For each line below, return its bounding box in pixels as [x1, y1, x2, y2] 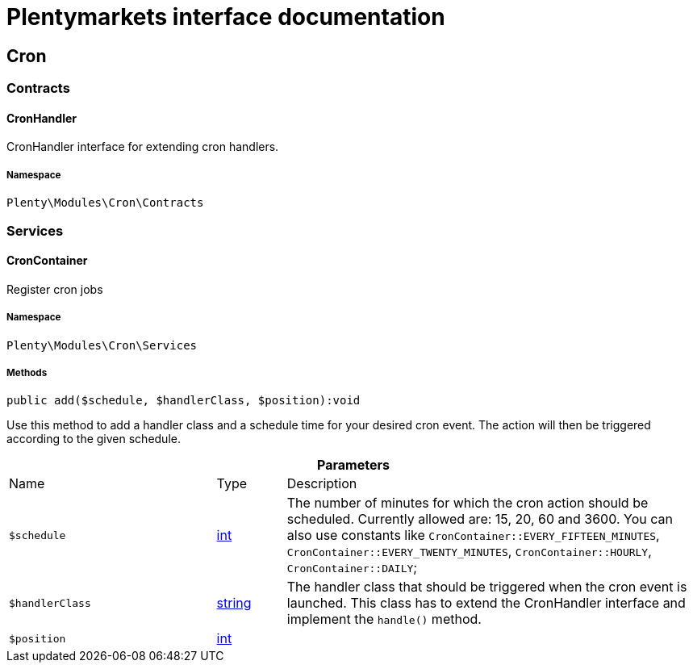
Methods [6, 366, 48, 378]
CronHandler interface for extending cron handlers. [6, 140, 279, 154]
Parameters [317, 457, 390, 474]
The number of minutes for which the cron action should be [286, 495, 649, 512]
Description [286, 475, 357, 492]
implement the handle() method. [286, 611, 482, 628]
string [216, 595, 252, 612]
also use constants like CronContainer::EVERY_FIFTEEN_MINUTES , [286, 527, 660, 544]
